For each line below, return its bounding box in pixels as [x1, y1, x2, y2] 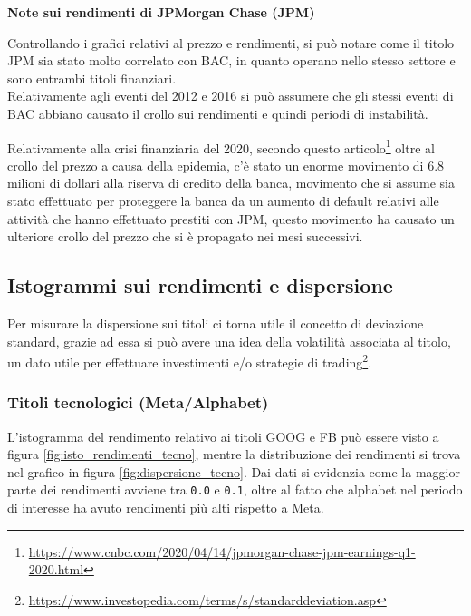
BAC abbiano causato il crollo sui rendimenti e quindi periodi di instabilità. [7, 103, 428, 122]
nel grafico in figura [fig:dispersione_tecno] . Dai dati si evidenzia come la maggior [7, 462, 460, 481]
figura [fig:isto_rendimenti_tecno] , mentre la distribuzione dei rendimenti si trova [7, 445, 461, 464]
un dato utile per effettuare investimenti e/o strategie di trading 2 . [7, 350, 372, 371]
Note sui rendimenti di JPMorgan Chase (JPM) [7, 3, 315, 21]
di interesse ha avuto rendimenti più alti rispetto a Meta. [7, 498, 324, 517]
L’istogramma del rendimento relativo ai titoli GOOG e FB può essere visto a [7, 426, 439, 445]
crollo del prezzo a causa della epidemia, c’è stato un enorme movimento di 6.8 [7, 155, 445, 174]
